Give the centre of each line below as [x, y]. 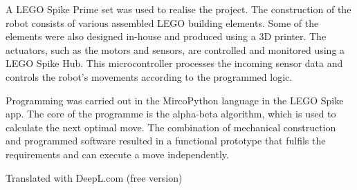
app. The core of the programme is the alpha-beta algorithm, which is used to [171, 114]
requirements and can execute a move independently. [117, 154]
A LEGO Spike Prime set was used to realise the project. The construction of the [178, 9]
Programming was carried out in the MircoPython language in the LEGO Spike [175, 100]
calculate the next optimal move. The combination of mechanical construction [171, 127]
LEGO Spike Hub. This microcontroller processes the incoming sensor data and [174, 63]
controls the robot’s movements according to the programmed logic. [149, 76]
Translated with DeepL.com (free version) [94, 177]
